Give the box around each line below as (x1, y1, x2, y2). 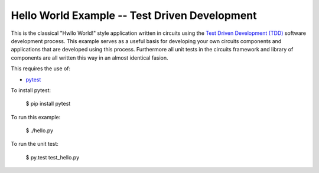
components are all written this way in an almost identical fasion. (11, 54, 168, 61)
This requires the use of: (11, 65, 71, 72)
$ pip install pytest (25, 100, 71, 107)
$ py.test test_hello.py (25, 154, 80, 161)
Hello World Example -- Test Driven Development (11, 9, 257, 22)
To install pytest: (11, 86, 51, 94)
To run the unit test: (11, 141, 59, 148)
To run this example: (11, 113, 61, 120)
